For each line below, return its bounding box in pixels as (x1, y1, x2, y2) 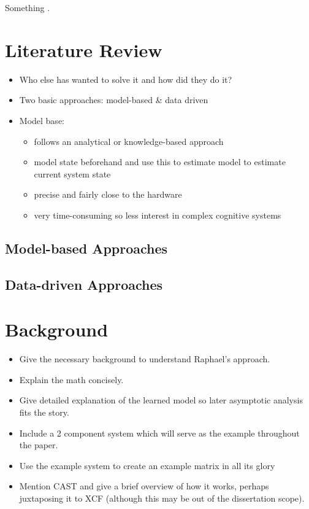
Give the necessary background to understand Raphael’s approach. (19, 352, 270, 365)
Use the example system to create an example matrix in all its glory (19, 459, 275, 472)
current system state (34, 167, 111, 180)
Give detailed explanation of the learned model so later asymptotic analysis (19, 394, 303, 406)
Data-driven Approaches (5, 274, 163, 293)
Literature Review (5, 37, 162, 62)
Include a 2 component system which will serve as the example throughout (19, 426, 300, 439)
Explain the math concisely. (19, 373, 124, 386)
